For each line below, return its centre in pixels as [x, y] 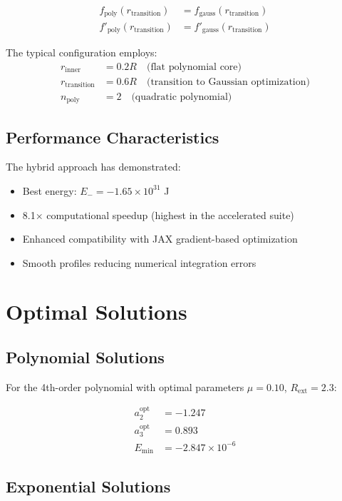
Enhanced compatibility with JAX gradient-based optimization [160, 239]
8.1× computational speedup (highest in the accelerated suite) [158, 214]
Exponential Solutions [88, 486]
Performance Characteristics [113, 137]
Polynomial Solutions [85, 357]
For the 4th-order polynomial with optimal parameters [125, 386]
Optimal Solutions [97, 312]
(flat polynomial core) [194, 67]
